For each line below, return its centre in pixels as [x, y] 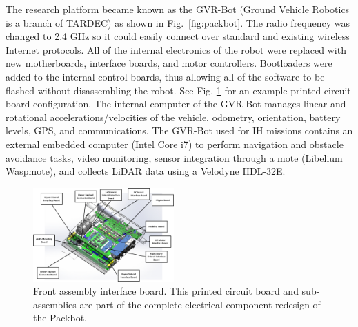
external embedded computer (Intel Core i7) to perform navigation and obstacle [175, 144]
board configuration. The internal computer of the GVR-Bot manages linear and [176, 104]
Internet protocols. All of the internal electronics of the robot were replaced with [176, 49]
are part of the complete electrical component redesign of [200, 304]
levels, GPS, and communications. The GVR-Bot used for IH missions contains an [179, 130]
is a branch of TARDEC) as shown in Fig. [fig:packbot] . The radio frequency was [178, 22]
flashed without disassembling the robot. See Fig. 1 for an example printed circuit [178, 90]
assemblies [55, 304]
